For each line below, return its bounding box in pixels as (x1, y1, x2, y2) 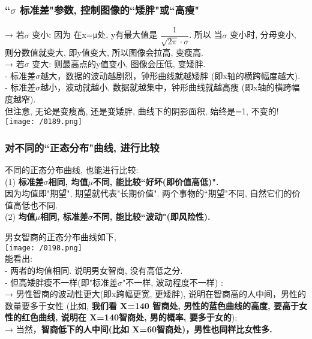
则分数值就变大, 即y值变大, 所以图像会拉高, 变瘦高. (5, 46, 203, 58)
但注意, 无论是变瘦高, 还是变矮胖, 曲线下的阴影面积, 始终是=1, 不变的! (5, 104, 279, 117)
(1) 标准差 (5, 175, 44, 187)
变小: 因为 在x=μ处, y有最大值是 (32, 28, 158, 41)
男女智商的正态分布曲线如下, (5, 231, 116, 243)
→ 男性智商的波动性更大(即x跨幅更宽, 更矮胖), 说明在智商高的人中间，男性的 (5, 287, 307, 300)
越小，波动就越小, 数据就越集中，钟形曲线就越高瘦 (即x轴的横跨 (40, 81, 292, 93)
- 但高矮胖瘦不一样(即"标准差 (5, 276, 118, 288)
